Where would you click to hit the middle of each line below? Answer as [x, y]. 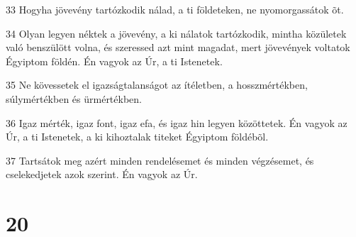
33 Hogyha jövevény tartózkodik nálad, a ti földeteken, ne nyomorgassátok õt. [175, 9]
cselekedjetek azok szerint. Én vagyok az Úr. [102, 174]
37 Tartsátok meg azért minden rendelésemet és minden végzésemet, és [160, 160]
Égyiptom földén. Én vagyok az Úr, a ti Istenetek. [114, 61]
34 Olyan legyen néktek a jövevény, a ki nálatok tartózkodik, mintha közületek [176, 33]
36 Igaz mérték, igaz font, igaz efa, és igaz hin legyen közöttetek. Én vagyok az [177, 122]
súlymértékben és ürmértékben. [74, 98]
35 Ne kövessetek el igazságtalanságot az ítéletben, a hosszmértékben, [157, 85]
